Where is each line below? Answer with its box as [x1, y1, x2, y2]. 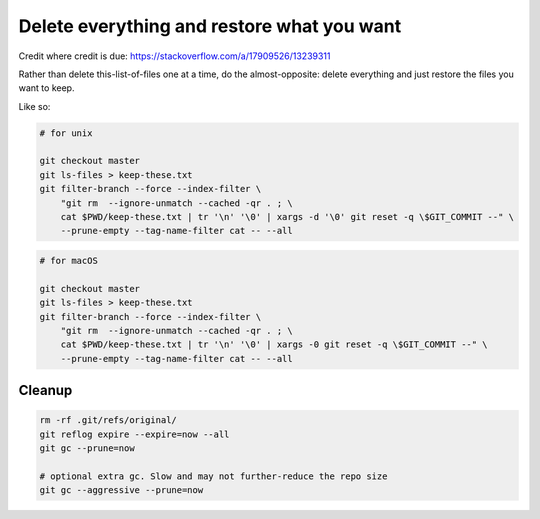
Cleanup [18, 382, 73, 399]
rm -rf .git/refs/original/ [39, 415, 177, 426]
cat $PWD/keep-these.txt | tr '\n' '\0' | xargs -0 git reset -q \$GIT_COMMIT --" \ [60, 339, 489, 350]
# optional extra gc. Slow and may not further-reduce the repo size [39, 470, 388, 482]
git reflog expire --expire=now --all [39, 428, 230, 440]
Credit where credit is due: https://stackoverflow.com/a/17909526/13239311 [18, 50, 331, 62]
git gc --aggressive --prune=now [39, 485, 204, 496]
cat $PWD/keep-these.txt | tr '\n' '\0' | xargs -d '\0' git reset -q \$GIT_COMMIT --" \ [60, 211, 515, 223]
